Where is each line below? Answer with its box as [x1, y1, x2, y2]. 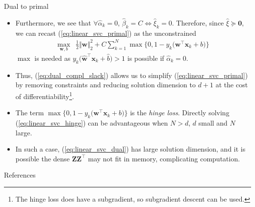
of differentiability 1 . [15, 89, 74, 101]
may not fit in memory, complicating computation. [88, 153, 240, 163]
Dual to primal [4, 1, 49, 11]
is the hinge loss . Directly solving [130, 107, 229, 118]
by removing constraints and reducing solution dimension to [15, 79, 196, 90]
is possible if [127, 52, 164, 63]
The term [15, 107, 44, 118]
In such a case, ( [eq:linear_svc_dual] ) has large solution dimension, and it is [15, 144, 246, 154]
